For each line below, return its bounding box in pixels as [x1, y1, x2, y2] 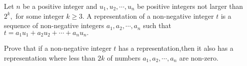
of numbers [107, 52, 141, 63]
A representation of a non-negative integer [87, 10, 214, 21]
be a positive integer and [23, 1, 97, 11]
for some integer [15, 10, 64, 21]
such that [143, 20, 171, 31]
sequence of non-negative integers [4, 20, 104, 31]
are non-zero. [179, 52, 218, 63]
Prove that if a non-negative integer [4, 43, 112, 53]
